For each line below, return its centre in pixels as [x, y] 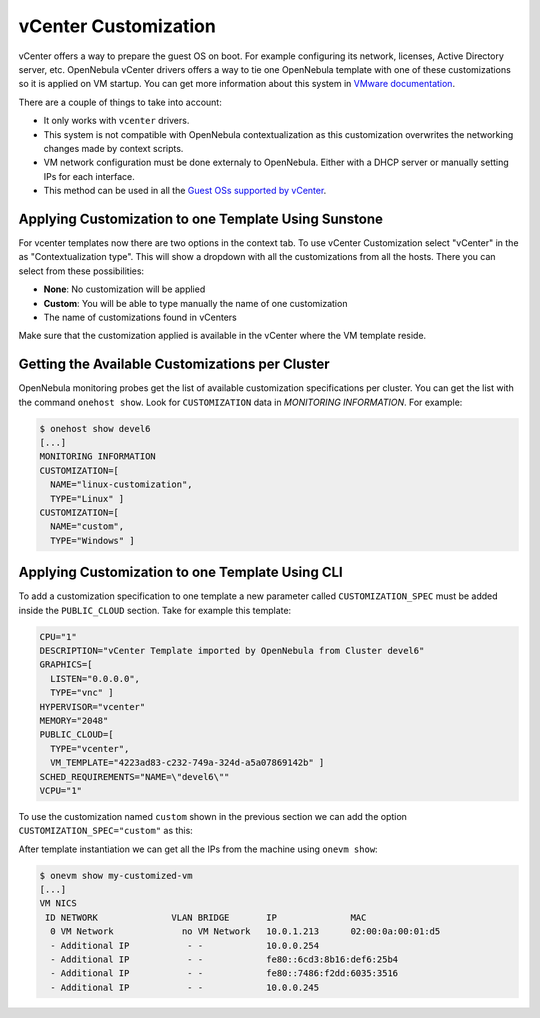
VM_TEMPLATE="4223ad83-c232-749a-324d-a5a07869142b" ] [187, 763]
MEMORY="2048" [74, 720]
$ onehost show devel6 [95, 428]
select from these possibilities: [81, 271]
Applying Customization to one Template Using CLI [181, 572]
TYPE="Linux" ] [87, 498]
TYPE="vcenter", [90, 748]
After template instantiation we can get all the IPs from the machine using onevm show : [198, 849]
